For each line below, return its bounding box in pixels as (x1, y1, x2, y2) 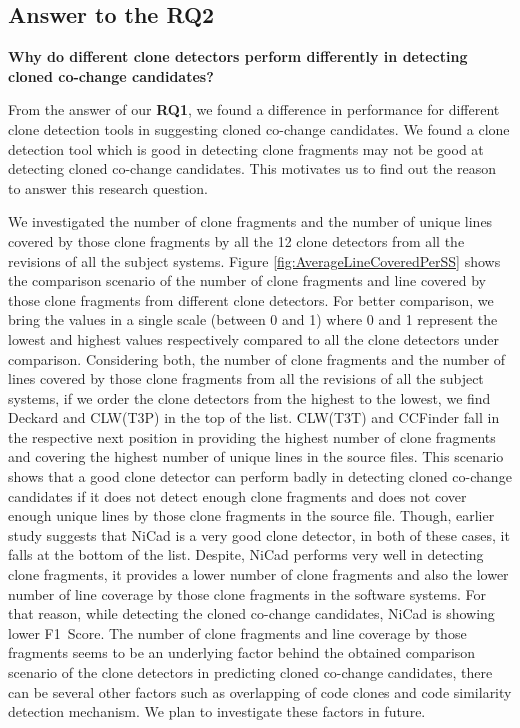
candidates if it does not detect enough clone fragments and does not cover (8, 485, 467, 506)
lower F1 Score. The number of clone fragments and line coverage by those (8, 622, 467, 643)
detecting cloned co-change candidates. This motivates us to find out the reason (8, 158, 497, 179)
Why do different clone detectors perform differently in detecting (8, 46, 468, 67)
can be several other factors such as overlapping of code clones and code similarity (8, 681, 512, 702)
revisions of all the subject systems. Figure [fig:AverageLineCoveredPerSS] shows (8, 250, 501, 271)
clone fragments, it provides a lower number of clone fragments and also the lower (8, 564, 509, 585)
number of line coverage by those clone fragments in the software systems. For (8, 583, 486, 604)
